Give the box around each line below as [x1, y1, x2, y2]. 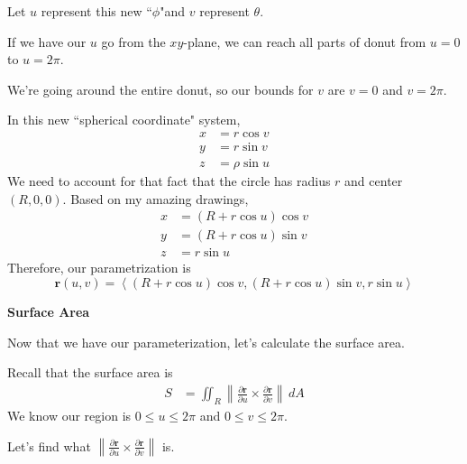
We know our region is [7, 406, 132, 425]
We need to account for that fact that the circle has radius [7, 172, 331, 190]
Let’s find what [7, 436, 91, 455]
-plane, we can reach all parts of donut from [183, 32, 426, 51]
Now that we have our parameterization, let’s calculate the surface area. [7, 332, 405, 351]
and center [344, 172, 403, 190]
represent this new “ [41, 2, 152, 20]
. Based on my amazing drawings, [62, 189, 249, 208]
